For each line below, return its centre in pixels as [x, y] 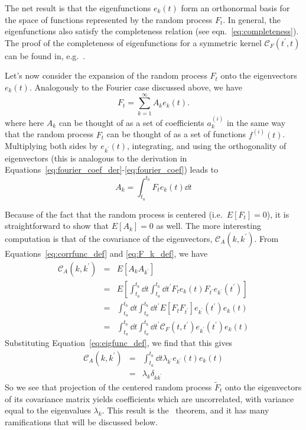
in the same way [256, 122]
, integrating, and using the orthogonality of [207, 146]
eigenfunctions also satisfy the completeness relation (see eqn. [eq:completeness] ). [152, 31]
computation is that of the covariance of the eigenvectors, [109, 238]
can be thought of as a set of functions [176, 134]
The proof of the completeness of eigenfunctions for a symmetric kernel [133, 42]
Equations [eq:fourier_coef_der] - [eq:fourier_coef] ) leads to [112, 169]
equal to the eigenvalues [48, 410]
